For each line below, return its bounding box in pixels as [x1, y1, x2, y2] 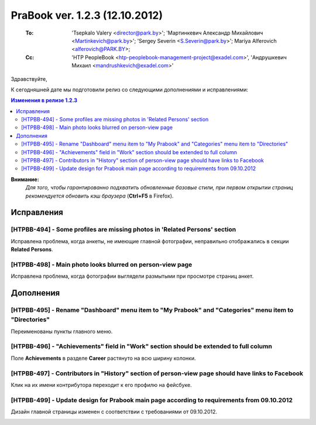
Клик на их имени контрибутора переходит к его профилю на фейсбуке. [11, 381, 193, 388]
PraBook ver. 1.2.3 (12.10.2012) [11, 9, 163, 22]
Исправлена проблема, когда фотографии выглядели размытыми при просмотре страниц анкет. [11, 273, 254, 280]
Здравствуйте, [11, 75, 47, 82]
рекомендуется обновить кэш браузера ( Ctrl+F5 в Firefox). [25, 192, 174, 199]
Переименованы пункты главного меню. [11, 328, 113, 335]
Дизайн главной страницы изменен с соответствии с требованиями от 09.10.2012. [11, 408, 218, 416]
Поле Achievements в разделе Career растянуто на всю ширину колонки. [11, 355, 196, 362]
